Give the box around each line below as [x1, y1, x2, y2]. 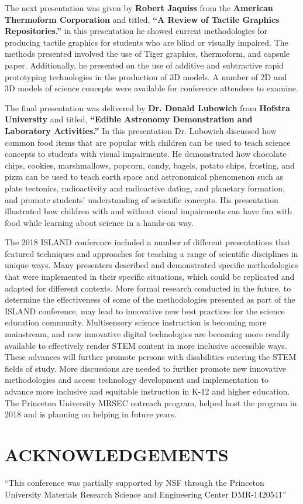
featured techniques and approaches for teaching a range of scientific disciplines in [5, 247, 298, 259]
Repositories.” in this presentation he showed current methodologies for [5, 25, 268, 37]
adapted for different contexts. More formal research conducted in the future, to [5, 282, 291, 294]
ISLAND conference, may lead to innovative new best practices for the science [5, 304, 285, 317]
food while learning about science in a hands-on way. [5, 216, 194, 228]
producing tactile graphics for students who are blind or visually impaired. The [5, 36, 288, 48]
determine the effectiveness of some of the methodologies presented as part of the [5, 293, 295, 306]
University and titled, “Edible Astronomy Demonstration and [5, 113, 253, 125]
